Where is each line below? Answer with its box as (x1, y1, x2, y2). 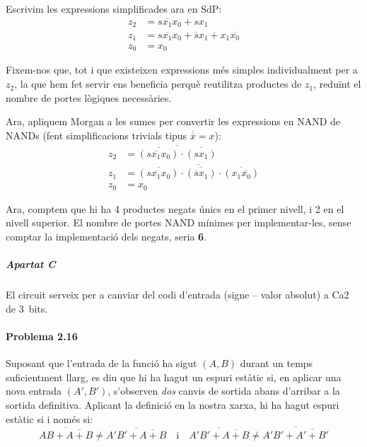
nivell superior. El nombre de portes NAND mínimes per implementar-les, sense (6, 215, 351, 230)
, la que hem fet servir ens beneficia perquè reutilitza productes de (14, 76, 302, 91)
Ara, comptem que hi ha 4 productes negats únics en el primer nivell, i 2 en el (6, 201, 344, 216)
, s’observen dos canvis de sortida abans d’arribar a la (107, 383, 340, 398)
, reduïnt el (313, 76, 361, 91)
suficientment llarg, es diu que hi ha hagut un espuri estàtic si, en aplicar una (6, 369, 342, 384)
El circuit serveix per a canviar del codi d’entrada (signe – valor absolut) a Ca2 (6, 287, 349, 302)
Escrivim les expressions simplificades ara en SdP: (6, 1, 222, 16)
